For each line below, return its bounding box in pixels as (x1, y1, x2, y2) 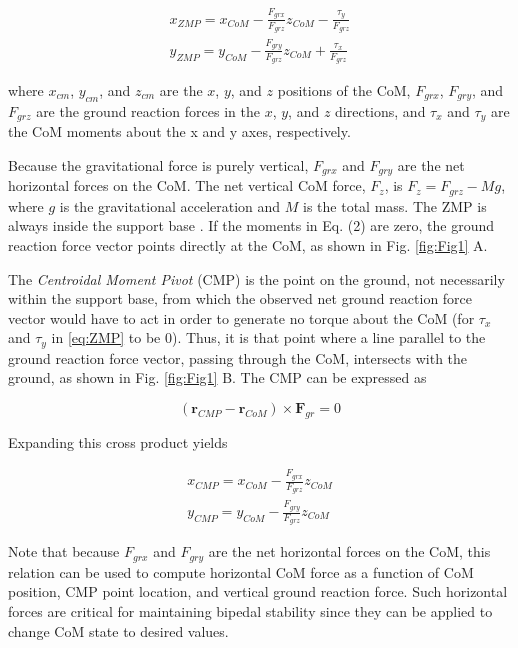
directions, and (335, 100, 426, 121)
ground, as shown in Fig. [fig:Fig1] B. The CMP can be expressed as (8, 367, 427, 388)
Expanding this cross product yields (8, 431, 228, 452)
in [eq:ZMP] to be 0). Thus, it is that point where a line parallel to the (51, 327, 486, 348)
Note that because (8, 541, 120, 562)
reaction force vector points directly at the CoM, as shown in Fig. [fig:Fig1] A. (8, 234, 488, 255)
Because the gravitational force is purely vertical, (8, 154, 309, 175)
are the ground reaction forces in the (36, 100, 260, 121)
